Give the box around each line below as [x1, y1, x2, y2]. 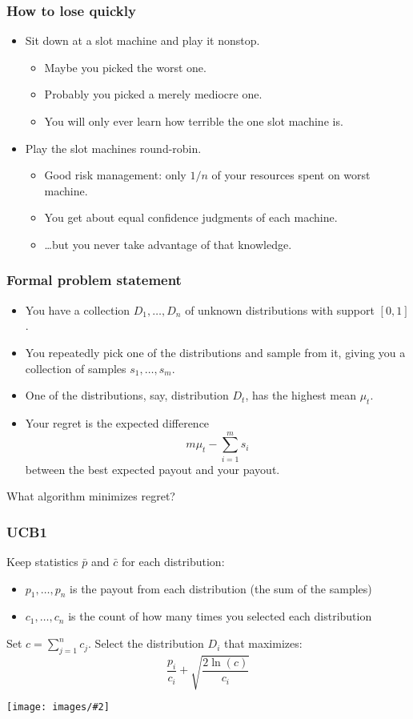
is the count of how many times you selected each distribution [68, 608, 372, 625]
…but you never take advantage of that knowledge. [44, 235, 292, 252]
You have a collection [25, 301, 130, 318]
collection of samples [25, 359, 126, 376]
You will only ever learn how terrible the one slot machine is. [44, 113, 343, 129]
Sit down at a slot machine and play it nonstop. [25, 32, 260, 49]
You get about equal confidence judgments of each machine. [44, 209, 338, 226]
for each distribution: [122, 553, 225, 570]
